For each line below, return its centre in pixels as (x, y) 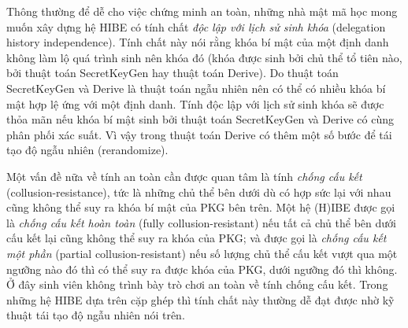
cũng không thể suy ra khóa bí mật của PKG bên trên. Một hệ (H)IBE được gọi (201, 207)
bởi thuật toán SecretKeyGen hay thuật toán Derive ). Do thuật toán (172, 73)
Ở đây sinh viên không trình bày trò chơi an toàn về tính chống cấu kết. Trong (197, 284)
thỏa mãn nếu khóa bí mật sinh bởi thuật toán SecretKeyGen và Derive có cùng (200, 119)
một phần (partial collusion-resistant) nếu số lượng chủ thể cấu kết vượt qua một (202, 253)
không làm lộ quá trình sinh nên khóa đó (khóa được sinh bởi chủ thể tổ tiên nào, (204, 57)
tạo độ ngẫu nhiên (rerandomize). (87, 150)
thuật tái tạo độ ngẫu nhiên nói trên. (96, 315)
